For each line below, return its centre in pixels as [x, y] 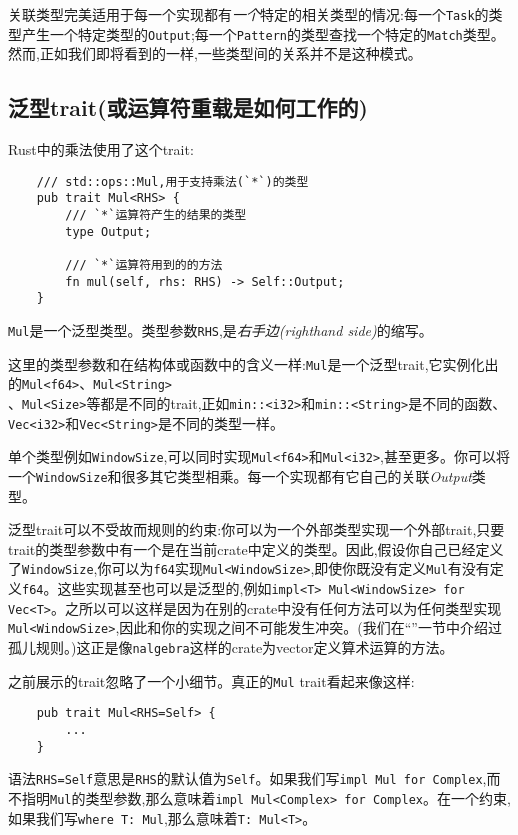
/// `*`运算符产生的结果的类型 [156, 215]
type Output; [108, 231]
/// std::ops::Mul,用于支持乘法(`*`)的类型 [172, 181]
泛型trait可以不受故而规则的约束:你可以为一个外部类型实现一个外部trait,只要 [256, 529]
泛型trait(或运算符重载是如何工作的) [188, 107]
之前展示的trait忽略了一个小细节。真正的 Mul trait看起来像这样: [211, 680]
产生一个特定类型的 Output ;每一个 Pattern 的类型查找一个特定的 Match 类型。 [263, 33]
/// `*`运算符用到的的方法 [144, 264]
